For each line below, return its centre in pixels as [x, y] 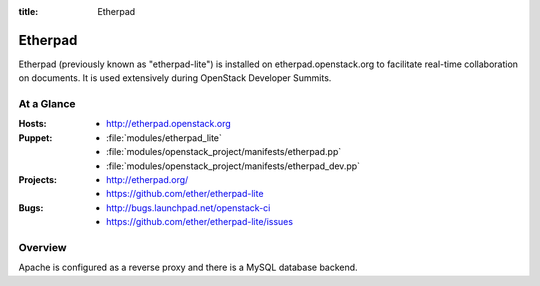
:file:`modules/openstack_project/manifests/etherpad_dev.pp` [233, 166]
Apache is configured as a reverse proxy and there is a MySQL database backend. [188, 267]
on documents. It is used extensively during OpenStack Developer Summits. [175, 78]
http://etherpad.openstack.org [169, 124]
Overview [42, 247]
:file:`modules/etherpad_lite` [164, 137]
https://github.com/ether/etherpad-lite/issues [200, 222]
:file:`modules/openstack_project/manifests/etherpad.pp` [224, 152]
